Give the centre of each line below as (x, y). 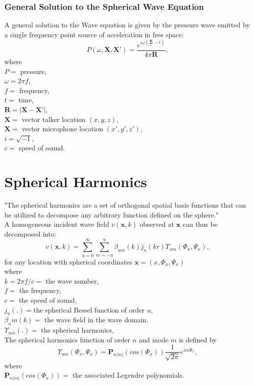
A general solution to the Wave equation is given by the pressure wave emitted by (127, 25)
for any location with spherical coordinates (69, 261)
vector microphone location (62, 129)
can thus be (200, 224)
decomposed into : (30, 233)
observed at (157, 224)
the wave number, (72, 280)
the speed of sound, (48, 300)
